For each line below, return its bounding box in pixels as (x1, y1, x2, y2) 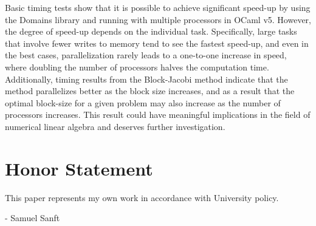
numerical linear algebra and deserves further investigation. (5, 120, 225, 132)
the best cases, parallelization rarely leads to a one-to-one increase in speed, (5, 49, 287, 61)
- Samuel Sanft (5, 211, 60, 224)
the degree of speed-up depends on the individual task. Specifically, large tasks (5, 25, 297, 38)
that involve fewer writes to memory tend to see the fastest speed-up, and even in (5, 36, 309, 49)
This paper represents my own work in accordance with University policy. (5, 191, 279, 204)
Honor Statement (5, 156, 153, 180)
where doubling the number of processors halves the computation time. (5, 60, 269, 73)
